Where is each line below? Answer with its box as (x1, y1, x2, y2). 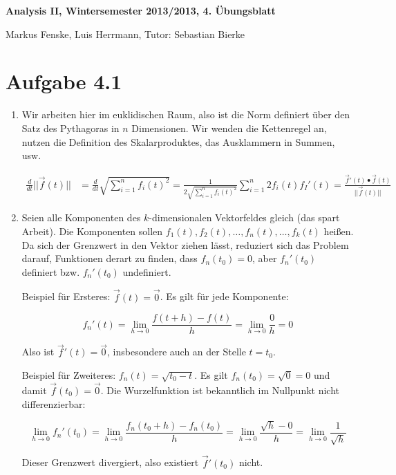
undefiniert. (122, 264, 171, 279)
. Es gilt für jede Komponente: (160, 289, 289, 304)
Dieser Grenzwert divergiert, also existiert (21, 455, 199, 469)
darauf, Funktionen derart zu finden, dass (21, 251, 198, 266)
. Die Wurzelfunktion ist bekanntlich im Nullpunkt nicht (100, 383, 340, 397)
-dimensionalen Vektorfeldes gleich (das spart (149, 210, 340, 225)
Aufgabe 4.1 (6, 67, 122, 95)
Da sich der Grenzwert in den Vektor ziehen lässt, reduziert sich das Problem (21, 237, 349, 252)
